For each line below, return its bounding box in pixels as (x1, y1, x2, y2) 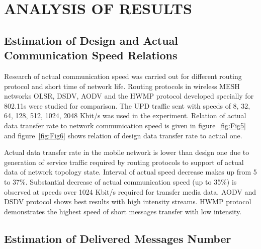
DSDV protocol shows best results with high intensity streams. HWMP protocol (4, 196, 251, 207)
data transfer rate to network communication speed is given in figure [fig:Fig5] (4, 120, 246, 130)
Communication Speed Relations (4, 47, 178, 63)
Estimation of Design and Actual (4, 32, 178, 48)
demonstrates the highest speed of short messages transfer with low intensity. (4, 206, 242, 216)
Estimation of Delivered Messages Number (4, 230, 231, 246)
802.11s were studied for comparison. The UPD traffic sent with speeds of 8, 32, (4, 100, 250, 111)
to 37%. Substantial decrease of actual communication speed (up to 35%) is (4, 176, 237, 187)
